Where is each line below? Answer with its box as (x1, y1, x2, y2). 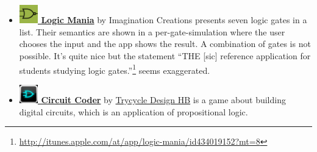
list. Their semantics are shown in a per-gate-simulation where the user (19, 25, 285, 38)
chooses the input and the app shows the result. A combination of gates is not (19, 37, 311, 50)
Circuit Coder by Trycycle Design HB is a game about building (41, 93, 286, 106)
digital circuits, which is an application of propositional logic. (19, 105, 248, 118)
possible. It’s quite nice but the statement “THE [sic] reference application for (19, 49, 311, 62)
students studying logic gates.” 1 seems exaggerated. (19, 62, 210, 76)
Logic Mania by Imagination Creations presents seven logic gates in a (41, 13, 307, 26)
